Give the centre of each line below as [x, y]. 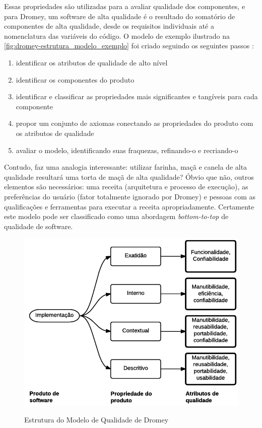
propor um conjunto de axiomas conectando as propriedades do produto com [135, 123]
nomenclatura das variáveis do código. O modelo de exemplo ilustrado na [117, 35]
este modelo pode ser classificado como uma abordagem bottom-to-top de [116, 216]
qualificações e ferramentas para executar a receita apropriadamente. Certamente [129, 206]
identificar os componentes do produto [75, 79]
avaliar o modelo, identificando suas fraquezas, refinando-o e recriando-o [127, 150]
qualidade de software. [39, 226]
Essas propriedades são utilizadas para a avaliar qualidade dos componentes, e [125, 6]
